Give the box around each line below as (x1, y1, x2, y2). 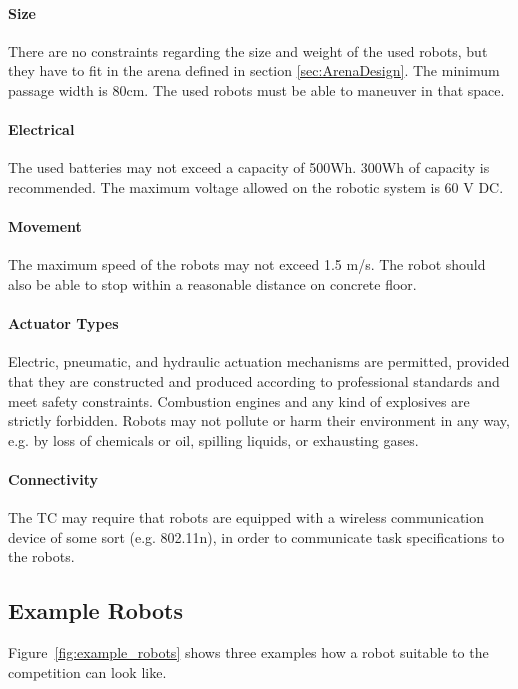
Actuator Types (8, 313, 119, 334)
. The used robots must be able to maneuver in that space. (144, 79, 505, 100)
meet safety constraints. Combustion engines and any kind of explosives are (8, 390, 470, 411)
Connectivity (8, 468, 99, 489)
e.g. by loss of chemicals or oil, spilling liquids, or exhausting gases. (8, 429, 419, 450)
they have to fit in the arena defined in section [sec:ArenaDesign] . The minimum (8, 60, 500, 81)
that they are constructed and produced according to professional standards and (8, 370, 500, 391)
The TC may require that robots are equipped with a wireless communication (8, 507, 485, 528)
